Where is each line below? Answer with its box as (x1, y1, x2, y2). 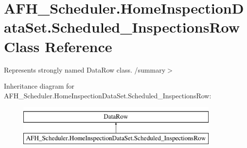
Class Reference (4, 36, 112, 56)
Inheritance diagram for (4, 81, 74, 91)
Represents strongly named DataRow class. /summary (4, 64, 166, 74)
